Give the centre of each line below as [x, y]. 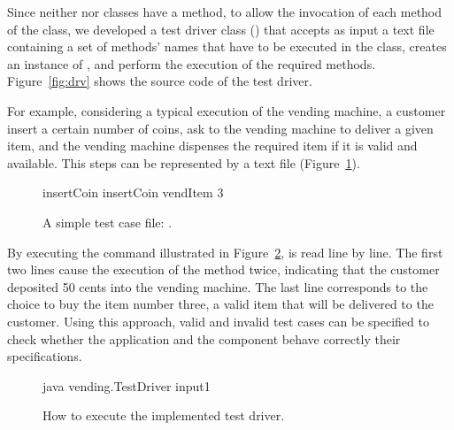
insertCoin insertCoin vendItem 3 [133, 192]
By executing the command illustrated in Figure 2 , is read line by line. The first [225, 252]
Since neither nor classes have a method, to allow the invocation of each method [225, 12]
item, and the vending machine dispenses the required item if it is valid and [212, 146]
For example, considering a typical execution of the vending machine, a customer [227, 110]
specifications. [45, 356]
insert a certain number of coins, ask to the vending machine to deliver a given [220, 128]
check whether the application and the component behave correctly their [204, 338]
